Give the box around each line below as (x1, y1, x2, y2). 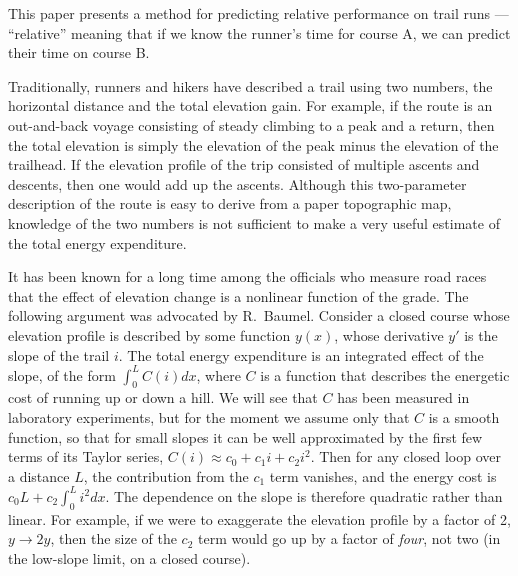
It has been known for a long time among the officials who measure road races (8, 266, 487, 287)
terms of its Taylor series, (8, 446, 164, 467)
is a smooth (428, 406, 500, 427)
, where (196, 364, 241, 385)
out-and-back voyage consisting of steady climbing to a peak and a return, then (8, 114, 495, 135)
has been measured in (337, 387, 470, 408)
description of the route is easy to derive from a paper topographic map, (8, 193, 452, 214)
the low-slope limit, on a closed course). (8, 547, 251, 568)
